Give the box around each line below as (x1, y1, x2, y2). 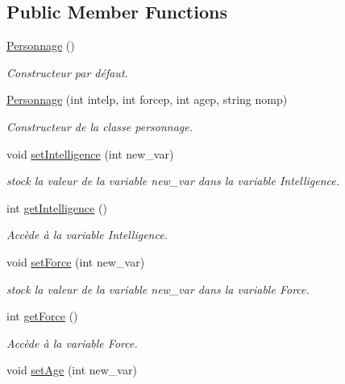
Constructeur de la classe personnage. (6, 118, 193, 134)
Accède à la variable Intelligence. (6, 226, 168, 243)
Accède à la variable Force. (6, 334, 138, 351)
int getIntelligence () (6, 199, 107, 216)
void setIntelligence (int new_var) (6, 145, 174, 162)
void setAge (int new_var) (6, 361, 137, 378)
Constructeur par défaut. (6, 64, 128, 81)
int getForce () (6, 308, 78, 324)
